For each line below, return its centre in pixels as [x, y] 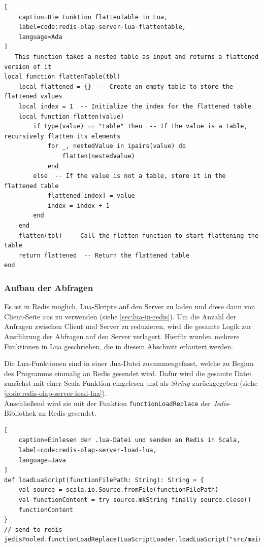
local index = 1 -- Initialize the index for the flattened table [135, 106]
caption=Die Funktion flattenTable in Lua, [93, 17]
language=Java [42, 460]
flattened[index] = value [91, 196]
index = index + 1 [78, 206]
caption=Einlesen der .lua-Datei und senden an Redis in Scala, [129, 440]
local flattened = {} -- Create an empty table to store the [126, 86]
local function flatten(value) [71, 116]
